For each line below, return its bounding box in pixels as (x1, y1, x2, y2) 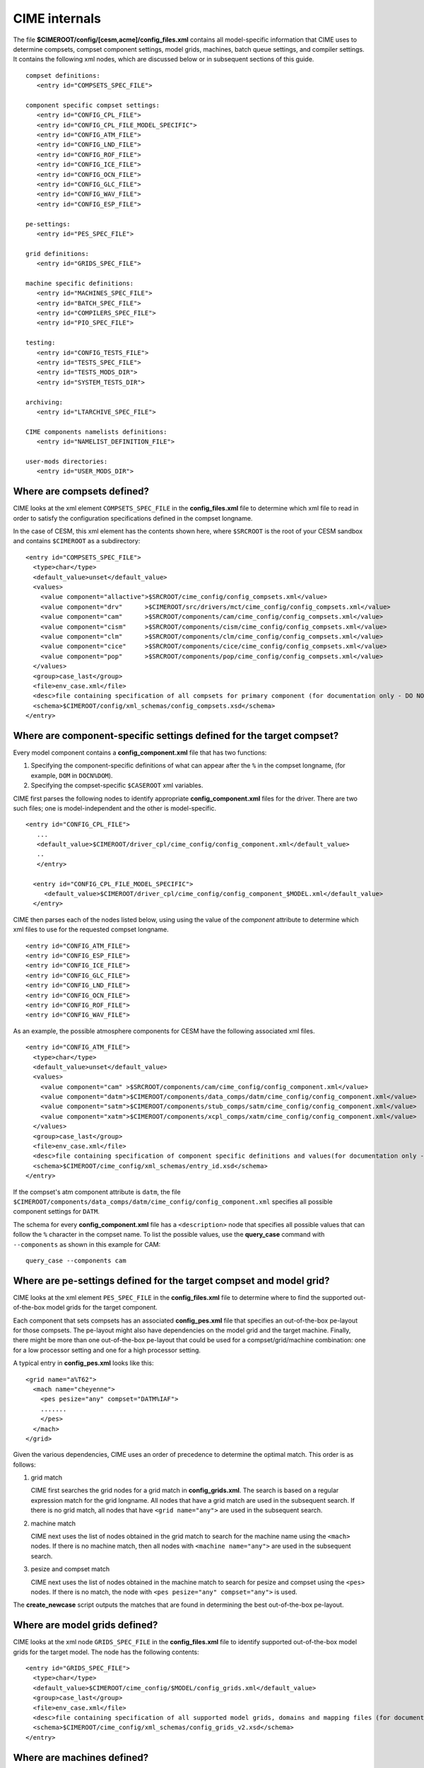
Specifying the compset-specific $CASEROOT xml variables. (30, 781, 204, 790)
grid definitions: (25, 250, 90, 257)
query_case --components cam (25, 1256, 126, 1264)
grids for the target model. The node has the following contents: (13, 1648, 199, 1656)
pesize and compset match (30, 1565, 110, 1574)
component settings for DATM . (13, 1207, 100, 1216)
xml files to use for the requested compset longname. (13, 925, 169, 934)
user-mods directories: (25, 457, 108, 465)
